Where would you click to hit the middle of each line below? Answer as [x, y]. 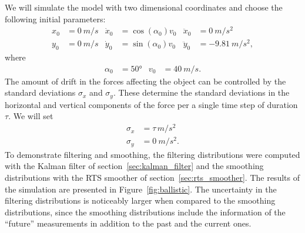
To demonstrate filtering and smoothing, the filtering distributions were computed [152, 154]
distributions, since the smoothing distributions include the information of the [145, 212]
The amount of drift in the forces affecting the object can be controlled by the [145, 81]
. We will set [31, 116]
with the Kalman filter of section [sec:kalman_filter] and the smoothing [134, 166]
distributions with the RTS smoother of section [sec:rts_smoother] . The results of [152, 177]
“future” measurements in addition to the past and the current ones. [128, 223]
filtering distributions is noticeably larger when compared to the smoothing [140, 200]
